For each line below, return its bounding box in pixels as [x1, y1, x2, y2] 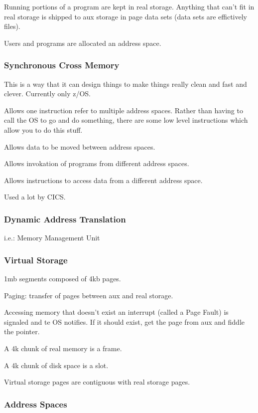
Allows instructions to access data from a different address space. [4, 175, 203, 185]
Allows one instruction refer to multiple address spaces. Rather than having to [4, 105, 243, 115]
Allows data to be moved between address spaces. [4, 141, 155, 152]
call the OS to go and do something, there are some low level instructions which [4, 115, 248, 125]
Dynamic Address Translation [4, 212, 126, 225]
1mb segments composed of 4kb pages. [4, 273, 121, 283]
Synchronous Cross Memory [4, 59, 120, 71]
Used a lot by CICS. [4, 192, 66, 202]
